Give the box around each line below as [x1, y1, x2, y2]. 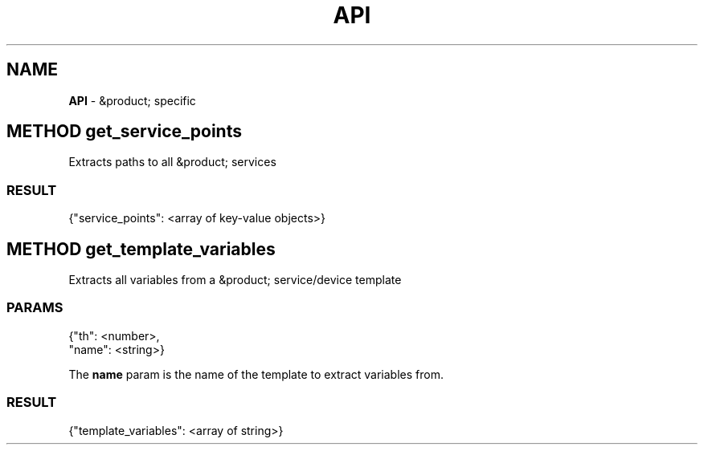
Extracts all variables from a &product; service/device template [68, 273, 402, 287]
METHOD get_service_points [6, 121, 242, 142]
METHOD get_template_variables [6, 238, 276, 259]
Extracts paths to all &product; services [68, 155, 276, 169]
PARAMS [6, 299, 63, 316]
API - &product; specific [68, 93, 196, 108]
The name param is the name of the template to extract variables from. [68, 367, 444, 381]
